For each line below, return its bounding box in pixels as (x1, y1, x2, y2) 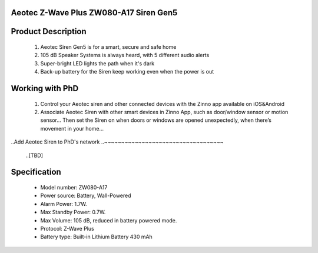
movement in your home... (40, 125, 104, 132)
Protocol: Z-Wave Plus (40, 225, 94, 232)
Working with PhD (11, 84, 79, 94)
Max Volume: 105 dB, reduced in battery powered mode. (40, 217, 177, 224)
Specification (11, 167, 61, 177)
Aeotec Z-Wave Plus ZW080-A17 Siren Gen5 (11, 8, 178, 18)
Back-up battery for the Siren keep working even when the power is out (40, 68, 214, 75)
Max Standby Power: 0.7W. (40, 209, 106, 216)
